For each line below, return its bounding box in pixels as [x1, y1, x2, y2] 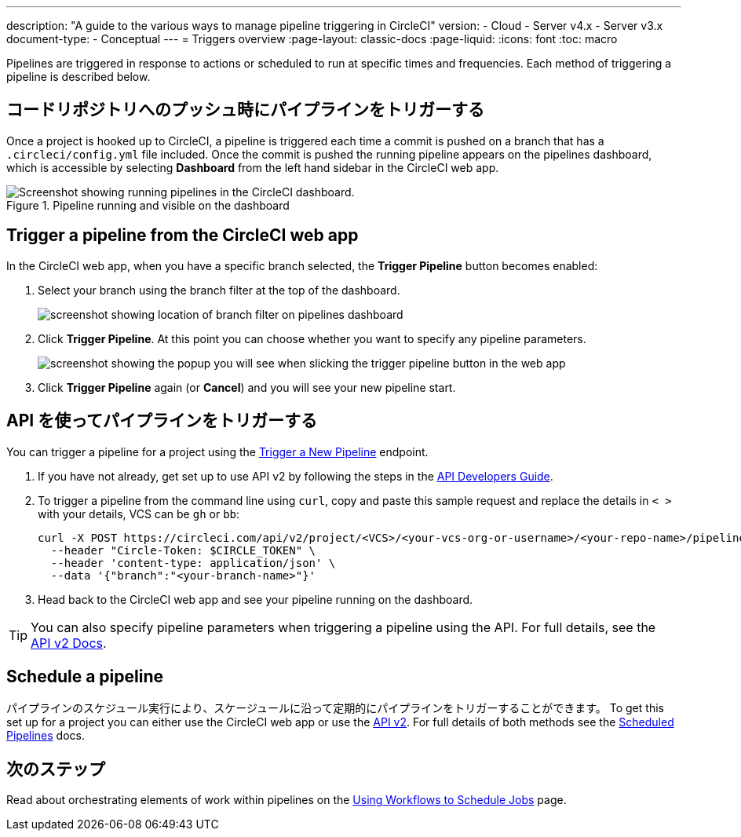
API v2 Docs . [31, 634, 107, 651]
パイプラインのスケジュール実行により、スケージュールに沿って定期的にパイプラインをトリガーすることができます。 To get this [6, 701, 664, 715]
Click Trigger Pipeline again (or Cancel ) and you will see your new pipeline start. [38, 380, 456, 394]
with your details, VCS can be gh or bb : [38, 506, 240, 521]
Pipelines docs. [6, 729, 85, 743]
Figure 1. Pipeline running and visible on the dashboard [6, 198, 290, 212]
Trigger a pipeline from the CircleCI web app [6, 225, 359, 246]
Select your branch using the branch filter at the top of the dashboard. [38, 283, 400, 297]
